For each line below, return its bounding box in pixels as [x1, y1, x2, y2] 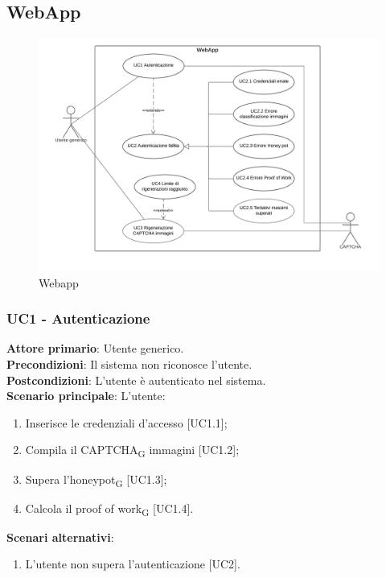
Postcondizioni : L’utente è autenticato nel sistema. [6, 371, 266, 388]
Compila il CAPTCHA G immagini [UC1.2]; [25, 441, 240, 460]
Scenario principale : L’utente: [6, 387, 166, 404]
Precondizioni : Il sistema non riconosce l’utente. [6, 356, 253, 373]
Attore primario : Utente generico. [6, 340, 184, 357]
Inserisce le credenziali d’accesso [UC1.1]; [25, 414, 228, 431]
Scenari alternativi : [6, 528, 114, 545]
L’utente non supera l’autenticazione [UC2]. [25, 555, 240, 572]
